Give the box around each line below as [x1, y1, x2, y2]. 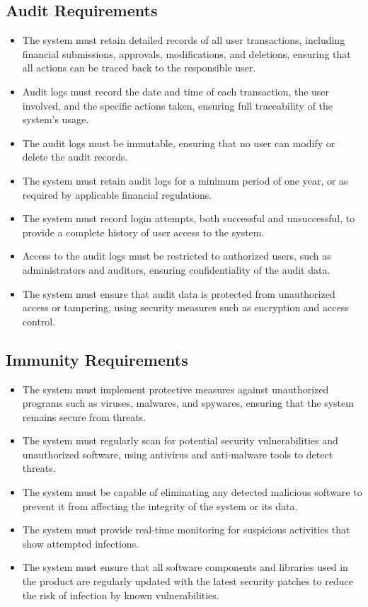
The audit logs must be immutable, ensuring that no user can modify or [22, 135, 335, 150]
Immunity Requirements [6, 348, 188, 370]
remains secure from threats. [22, 409, 146, 424]
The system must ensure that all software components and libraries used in [22, 560, 348, 574]
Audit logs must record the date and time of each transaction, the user [22, 83, 330, 98]
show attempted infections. [22, 536, 139, 550]
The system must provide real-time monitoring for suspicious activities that [22, 522, 350, 537]
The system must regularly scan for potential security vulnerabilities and [22, 433, 338, 448]
